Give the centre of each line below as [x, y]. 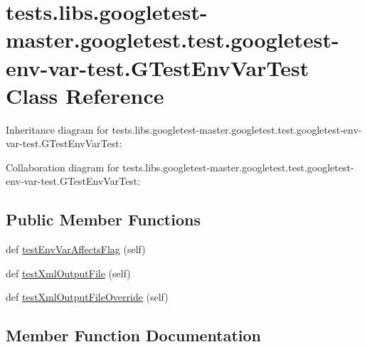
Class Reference [85, 95]
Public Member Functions [103, 219]
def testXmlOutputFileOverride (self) [87, 297]
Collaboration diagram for [63, 167]
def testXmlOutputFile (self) [68, 273]
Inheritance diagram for [57, 129]
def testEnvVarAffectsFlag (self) [76, 249]
